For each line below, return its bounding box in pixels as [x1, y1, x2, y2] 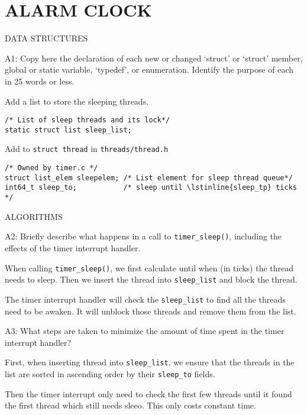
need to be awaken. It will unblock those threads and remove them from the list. [5, 304, 296, 317]
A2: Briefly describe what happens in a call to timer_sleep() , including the [5, 230, 282, 242]
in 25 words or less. [5, 74, 75, 87]
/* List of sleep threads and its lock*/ [5, 116, 170, 125]
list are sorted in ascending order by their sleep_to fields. [5, 367, 215, 380]
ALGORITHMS [5, 210, 63, 222]
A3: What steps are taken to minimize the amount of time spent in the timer [5, 325, 285, 337]
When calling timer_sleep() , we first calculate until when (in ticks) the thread [5, 261, 294, 274]
